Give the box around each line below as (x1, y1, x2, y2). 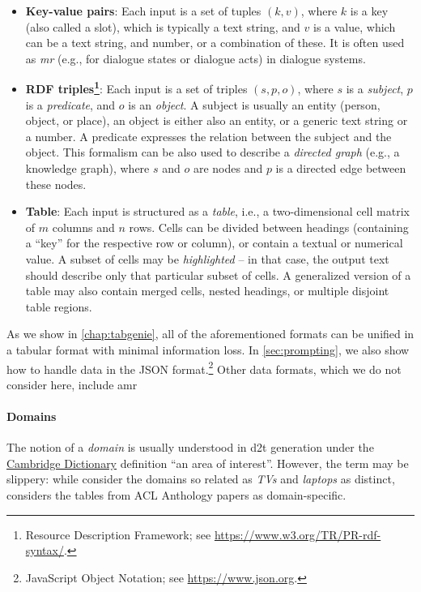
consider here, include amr (6, 375, 138, 393)
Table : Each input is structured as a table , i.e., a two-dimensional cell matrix (25, 203, 410, 220)
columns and (52, 218, 115, 235)
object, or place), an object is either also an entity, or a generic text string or (25, 112, 408, 129)
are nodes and (193, 160, 263, 176)
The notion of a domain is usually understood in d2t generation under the (6, 439, 374, 456)
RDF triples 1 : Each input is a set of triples (25, 78, 248, 97)
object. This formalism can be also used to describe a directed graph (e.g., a (25, 144, 400, 161)
